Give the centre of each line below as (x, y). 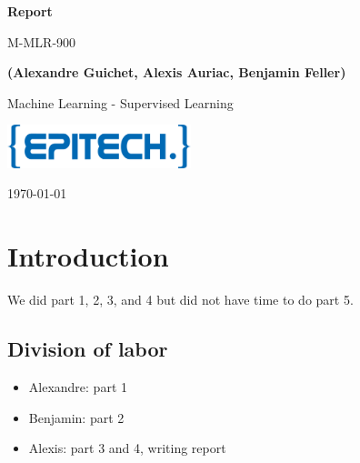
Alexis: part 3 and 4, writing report (127, 448)
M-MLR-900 (42, 41)
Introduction (88, 256)
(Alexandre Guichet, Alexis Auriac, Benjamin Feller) (177, 72)
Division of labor (88, 349)
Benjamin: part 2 (76, 417)
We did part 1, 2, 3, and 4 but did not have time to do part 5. (180, 300)
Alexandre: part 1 (78, 386)
